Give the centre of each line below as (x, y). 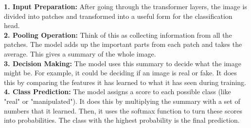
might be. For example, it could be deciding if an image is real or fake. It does (120, 73)
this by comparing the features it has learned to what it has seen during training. (125, 82)
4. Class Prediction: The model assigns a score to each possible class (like (117, 92)
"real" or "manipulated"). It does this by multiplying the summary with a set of (122, 101)
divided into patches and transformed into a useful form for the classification (118, 16)
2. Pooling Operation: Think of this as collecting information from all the (118, 35)
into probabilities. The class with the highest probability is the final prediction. (122, 120)
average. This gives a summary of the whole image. (80, 53)
